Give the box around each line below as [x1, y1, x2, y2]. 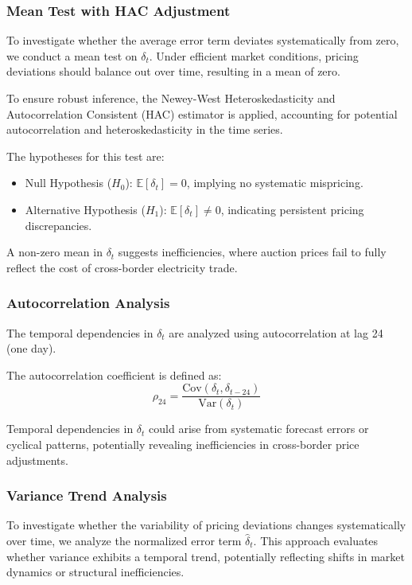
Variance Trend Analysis [6, 486, 167, 505]
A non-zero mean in [6, 244, 103, 260]
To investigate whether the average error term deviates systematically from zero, [6, 32, 399, 49]
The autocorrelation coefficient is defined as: [6, 366, 222, 383]
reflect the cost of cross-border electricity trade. [6, 259, 238, 275]
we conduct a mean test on [6, 47, 138, 64]
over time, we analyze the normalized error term [6, 532, 242, 548]
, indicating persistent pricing [220, 201, 364, 217]
